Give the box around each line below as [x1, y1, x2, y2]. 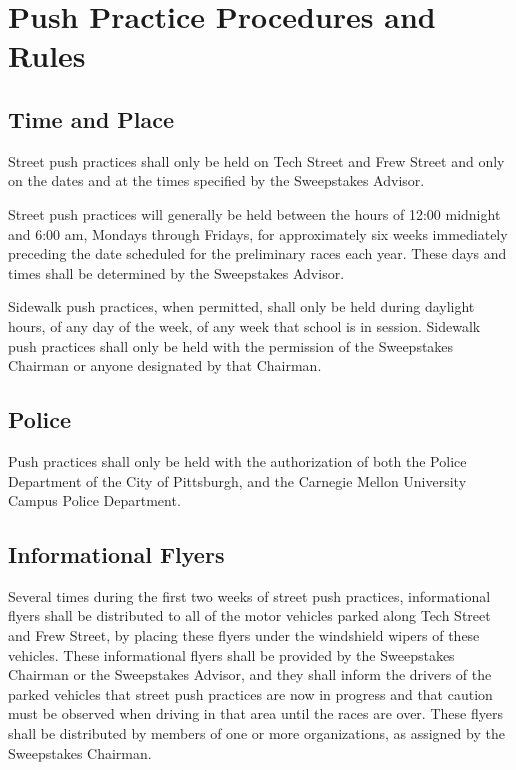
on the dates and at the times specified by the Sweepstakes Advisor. [8, 170, 425, 191]
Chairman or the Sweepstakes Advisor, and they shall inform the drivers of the [8, 664, 492, 685]
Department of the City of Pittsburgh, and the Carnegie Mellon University [8, 470, 467, 491]
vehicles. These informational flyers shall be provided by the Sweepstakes [8, 644, 455, 665]
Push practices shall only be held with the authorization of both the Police [8, 450, 467, 471]
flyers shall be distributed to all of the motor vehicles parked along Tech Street [8, 605, 491, 626]
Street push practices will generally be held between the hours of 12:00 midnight [8, 203, 501, 224]
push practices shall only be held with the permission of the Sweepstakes [8, 335, 454, 356]
